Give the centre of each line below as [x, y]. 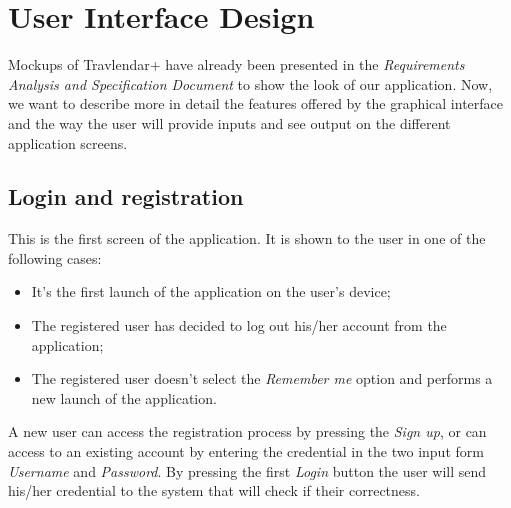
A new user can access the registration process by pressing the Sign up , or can [247, 431]
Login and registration [126, 196]
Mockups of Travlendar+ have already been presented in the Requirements [236, 64]
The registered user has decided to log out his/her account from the [239, 325]
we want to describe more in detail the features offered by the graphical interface [256, 103]
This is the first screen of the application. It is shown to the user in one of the [247, 238]
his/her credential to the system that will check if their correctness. [214, 490]
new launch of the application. [124, 397]
